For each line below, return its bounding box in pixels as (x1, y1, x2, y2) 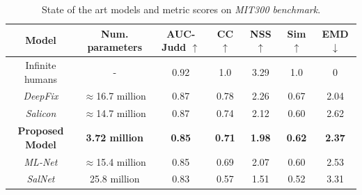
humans (24, 71, 58, 86)
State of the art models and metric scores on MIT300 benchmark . (41, 2, 321, 16)
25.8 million (89, 171, 140, 186)
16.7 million (96, 88, 146, 103)
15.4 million (96, 154, 146, 169)
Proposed (17, 123, 64, 138)
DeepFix (23, 88, 58, 103)
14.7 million (96, 106, 146, 120)
